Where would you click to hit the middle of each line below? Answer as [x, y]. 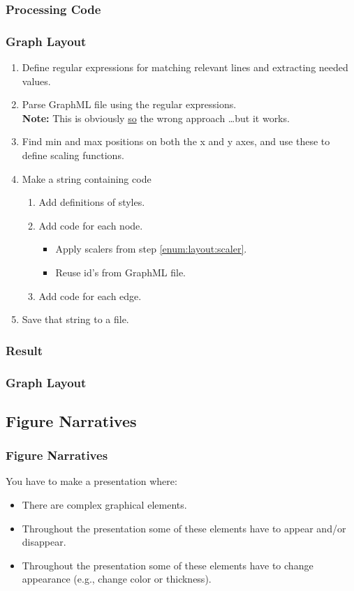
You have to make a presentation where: [91, 481]
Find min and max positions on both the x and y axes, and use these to [176, 141]
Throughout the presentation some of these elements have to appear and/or [184, 528]
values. [36, 81]
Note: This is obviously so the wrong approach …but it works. [156, 118]
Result [24, 350]
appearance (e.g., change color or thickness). [117, 579]
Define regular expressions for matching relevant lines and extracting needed [185, 67]
